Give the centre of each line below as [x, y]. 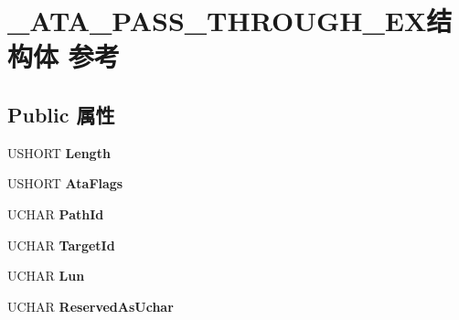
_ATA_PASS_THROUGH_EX [217, 21]
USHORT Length [59, 152]
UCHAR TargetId [61, 245]
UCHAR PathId [56, 213]
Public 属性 [61, 114]
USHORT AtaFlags [65, 183]
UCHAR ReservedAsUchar [91, 306]
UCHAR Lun [46, 276]
